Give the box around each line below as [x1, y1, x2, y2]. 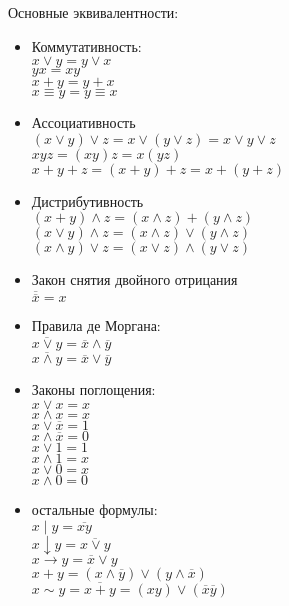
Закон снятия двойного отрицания [31, 269, 238, 290]
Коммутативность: [31, 35, 142, 56]
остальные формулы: [31, 499, 158, 520]
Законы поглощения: [31, 379, 156, 400]
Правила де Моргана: [31, 315, 161, 336]
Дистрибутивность [31, 190, 144, 211]
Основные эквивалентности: [8, 2, 179, 22]
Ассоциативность [31, 112, 136, 133]
